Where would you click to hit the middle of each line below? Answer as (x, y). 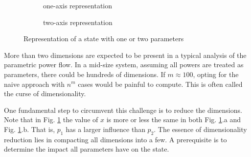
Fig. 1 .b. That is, (30, 129)
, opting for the (216, 74)
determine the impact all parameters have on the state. (87, 149)
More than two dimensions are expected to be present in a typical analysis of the (125, 55)
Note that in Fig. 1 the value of (51, 119)
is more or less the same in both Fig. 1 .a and (173, 119)
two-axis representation (78, 22)
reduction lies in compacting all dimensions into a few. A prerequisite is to (115, 139)
